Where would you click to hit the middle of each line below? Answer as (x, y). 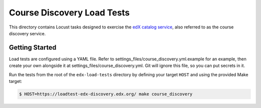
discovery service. (27, 33)
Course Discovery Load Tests (69, 13)
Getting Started (33, 47)
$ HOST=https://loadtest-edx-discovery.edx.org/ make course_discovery (106, 94)
